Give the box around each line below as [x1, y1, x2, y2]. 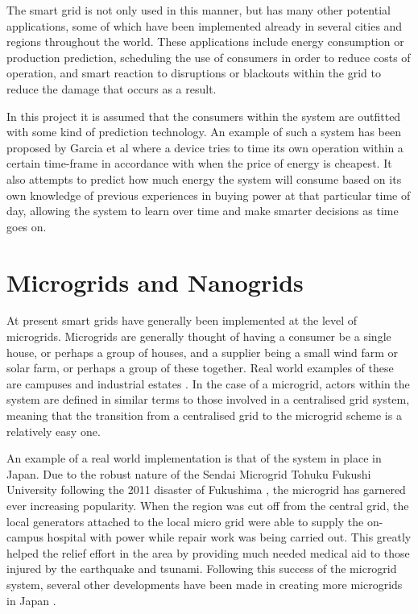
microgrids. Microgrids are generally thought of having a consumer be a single [6, 328, 391, 345]
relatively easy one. [6, 422, 101, 439]
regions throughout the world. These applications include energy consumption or [6, 33, 404, 50]
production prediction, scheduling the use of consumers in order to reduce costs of [6, 48, 411, 65]
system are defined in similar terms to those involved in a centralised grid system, [6, 391, 410, 408]
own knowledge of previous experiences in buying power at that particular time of [6, 186, 411, 203]
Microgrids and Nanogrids [6, 265, 304, 298]
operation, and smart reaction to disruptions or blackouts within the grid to [6, 64, 381, 81]
